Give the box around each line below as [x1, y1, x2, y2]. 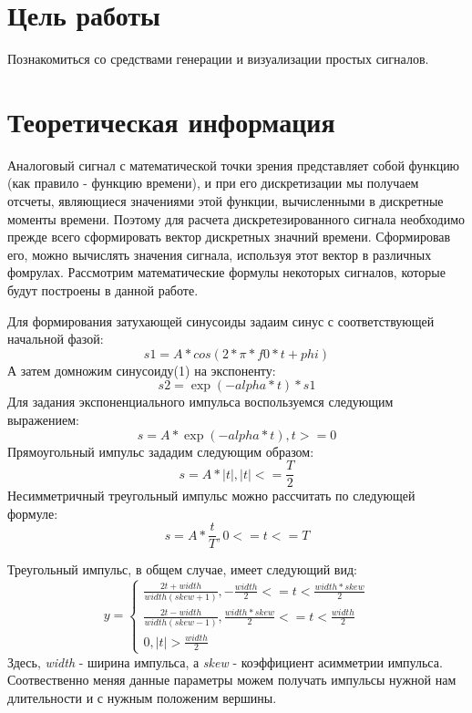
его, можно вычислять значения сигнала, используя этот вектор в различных [7, 244, 432, 263]
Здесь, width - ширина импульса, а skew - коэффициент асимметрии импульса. [7, 652, 443, 671]
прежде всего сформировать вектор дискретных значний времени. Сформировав [7, 227, 451, 246]
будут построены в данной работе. [7, 281, 199, 299]
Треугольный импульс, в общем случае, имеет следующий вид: [7, 560, 357, 579]
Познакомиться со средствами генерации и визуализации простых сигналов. [7, 49, 429, 68]
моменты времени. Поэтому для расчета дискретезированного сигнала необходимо [7, 209, 466, 228]
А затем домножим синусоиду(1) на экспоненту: [7, 360, 276, 379]
